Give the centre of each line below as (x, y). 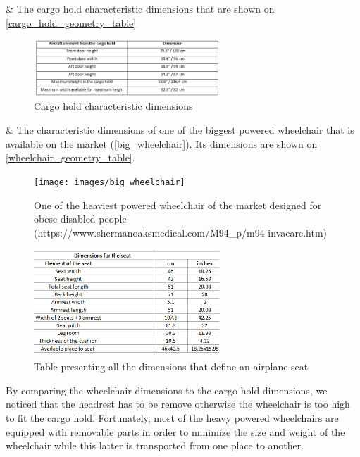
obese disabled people (80, 219)
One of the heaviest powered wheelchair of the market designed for (178, 205)
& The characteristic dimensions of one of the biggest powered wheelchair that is (180, 130)
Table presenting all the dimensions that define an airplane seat (171, 367)
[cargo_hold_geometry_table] (71, 22)
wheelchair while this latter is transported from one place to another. (155, 445)
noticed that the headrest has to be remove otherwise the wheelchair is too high (178, 404)
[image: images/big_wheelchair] (110, 182)
